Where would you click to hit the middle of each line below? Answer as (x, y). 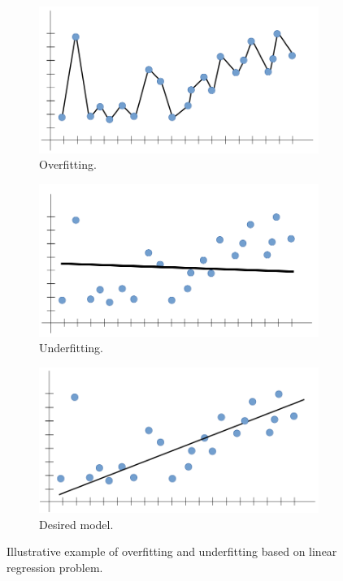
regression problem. (55, 567)
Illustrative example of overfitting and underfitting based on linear (172, 551)
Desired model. (76, 524)
